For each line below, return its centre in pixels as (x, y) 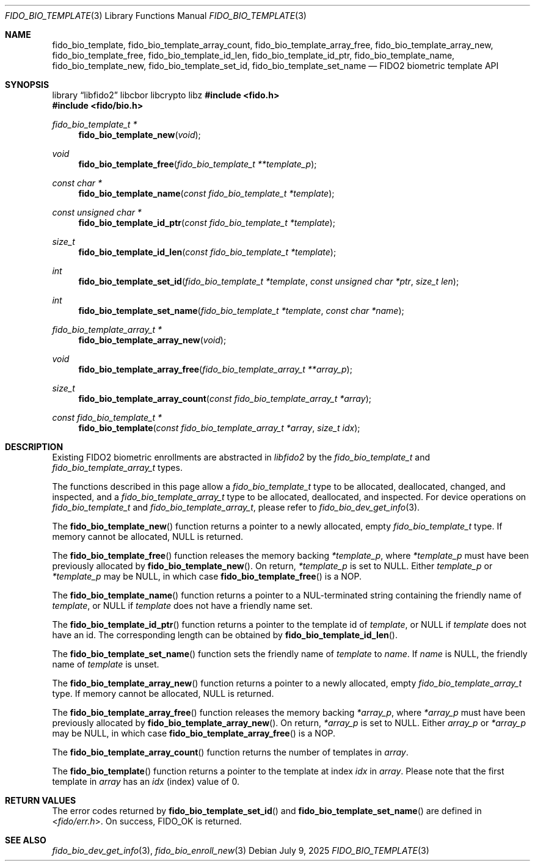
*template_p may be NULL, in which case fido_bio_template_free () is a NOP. (207, 576)
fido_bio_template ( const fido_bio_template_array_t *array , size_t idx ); (219, 428)
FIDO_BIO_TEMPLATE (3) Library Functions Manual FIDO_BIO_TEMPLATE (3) (156, 16)
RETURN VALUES (41, 800)
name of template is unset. (106, 664)
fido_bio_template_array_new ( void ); (152, 340)
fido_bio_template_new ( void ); (140, 135)
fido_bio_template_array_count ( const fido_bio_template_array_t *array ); (225, 398)
